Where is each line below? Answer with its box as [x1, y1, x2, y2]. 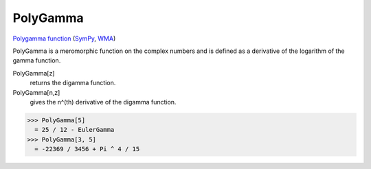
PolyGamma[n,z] [12, 88, 60, 96]
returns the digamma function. [30, 79, 116, 87]
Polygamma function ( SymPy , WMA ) [12, 34, 116, 43]
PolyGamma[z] [12, 69, 55, 77]
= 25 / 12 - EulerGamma [34, 126, 115, 134]
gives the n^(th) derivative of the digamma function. [30, 98, 177, 106]
